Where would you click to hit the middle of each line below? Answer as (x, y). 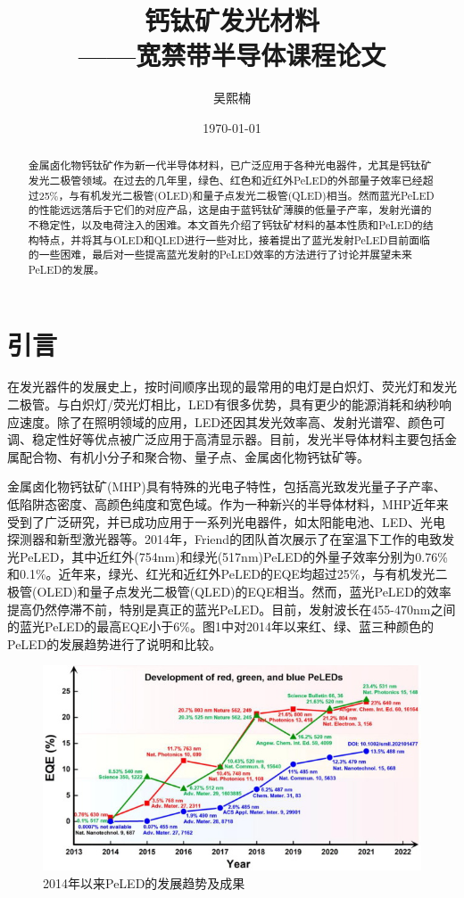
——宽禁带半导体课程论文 (232, 55)
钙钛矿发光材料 (232, 20)
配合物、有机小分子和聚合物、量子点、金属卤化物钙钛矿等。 (194, 456)
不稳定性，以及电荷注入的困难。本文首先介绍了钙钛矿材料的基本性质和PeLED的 (225, 224)
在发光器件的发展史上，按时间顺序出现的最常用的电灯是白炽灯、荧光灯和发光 (232, 387)
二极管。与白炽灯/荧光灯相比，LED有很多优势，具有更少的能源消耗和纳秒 (223, 404)
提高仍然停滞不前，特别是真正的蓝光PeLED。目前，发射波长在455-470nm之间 (232, 609)
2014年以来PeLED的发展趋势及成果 (144, 882)
